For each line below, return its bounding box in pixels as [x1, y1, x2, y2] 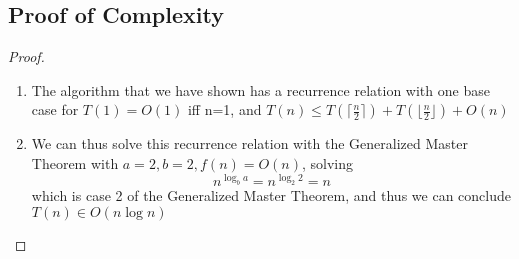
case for [31, 99, 79, 120]
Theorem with [31, 152, 119, 173]
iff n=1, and [187, 99, 262, 120]
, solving [302, 152, 354, 173]
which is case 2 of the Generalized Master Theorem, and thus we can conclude [31, 185, 511, 206]
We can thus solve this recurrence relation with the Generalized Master [31, 133, 468, 154]
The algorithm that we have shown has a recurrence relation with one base [31, 79, 490, 100]
